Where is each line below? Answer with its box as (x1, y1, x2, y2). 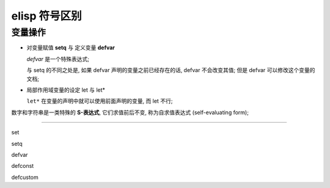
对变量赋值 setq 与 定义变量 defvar (26, 44, 116, 51)
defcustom (11, 173, 39, 181)
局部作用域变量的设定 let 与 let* (26, 86, 106, 93)
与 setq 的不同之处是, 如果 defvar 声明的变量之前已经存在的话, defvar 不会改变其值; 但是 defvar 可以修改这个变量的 (26, 67, 315, 74)
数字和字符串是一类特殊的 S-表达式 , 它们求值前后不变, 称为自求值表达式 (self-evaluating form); (11, 109, 249, 116)
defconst (11, 162, 34, 170)
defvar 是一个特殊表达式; (26, 55, 90, 62)
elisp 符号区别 (11, 9, 82, 23)
